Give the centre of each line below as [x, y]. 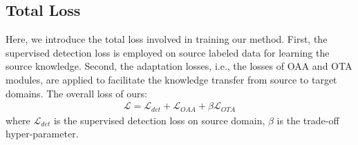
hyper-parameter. [42, 134]
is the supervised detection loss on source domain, [159, 120]
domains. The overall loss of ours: [76, 93]
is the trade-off [308, 120]
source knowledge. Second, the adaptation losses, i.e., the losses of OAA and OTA [179, 66]
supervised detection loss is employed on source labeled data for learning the [168, 52]
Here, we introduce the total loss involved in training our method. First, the [167, 39]
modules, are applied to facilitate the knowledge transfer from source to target [171, 79]
